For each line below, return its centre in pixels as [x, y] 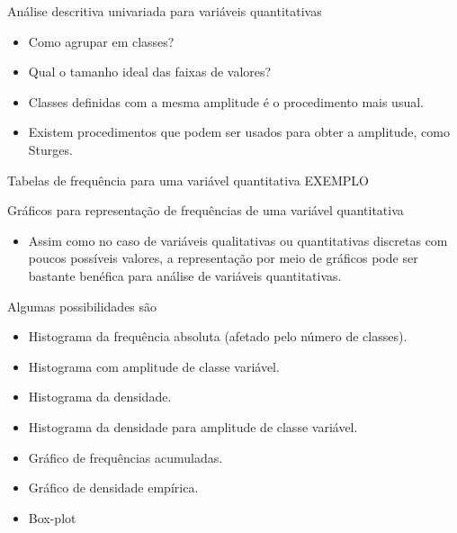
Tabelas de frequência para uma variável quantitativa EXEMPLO [188, 180]
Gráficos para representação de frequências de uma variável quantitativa [206, 210]
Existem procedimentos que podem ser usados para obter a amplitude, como [239, 132]
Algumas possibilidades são [82, 306]
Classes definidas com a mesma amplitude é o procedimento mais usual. [226, 101]
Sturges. [50, 149]
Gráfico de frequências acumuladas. [125, 457]
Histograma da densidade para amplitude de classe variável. [193, 426]
